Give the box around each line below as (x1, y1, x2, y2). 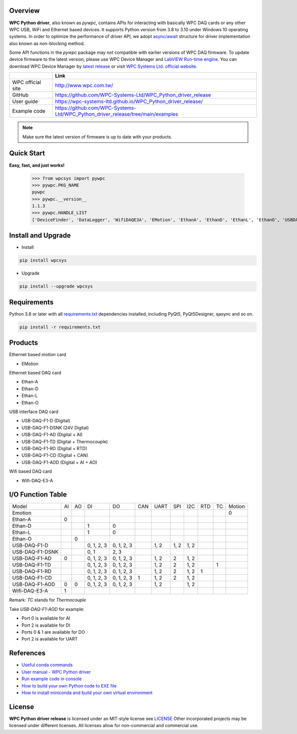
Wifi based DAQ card (9, 468, 52, 474)
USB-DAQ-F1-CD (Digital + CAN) (21, 453, 89, 459)
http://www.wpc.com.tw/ (55, 82, 113, 89)
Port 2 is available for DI (21, 622, 70, 628)
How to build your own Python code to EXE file (21, 683, 117, 688)
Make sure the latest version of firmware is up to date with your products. (22, 134, 173, 139)
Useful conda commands (21, 662, 73, 668)
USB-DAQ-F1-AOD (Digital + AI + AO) (21, 459, 98, 465)
